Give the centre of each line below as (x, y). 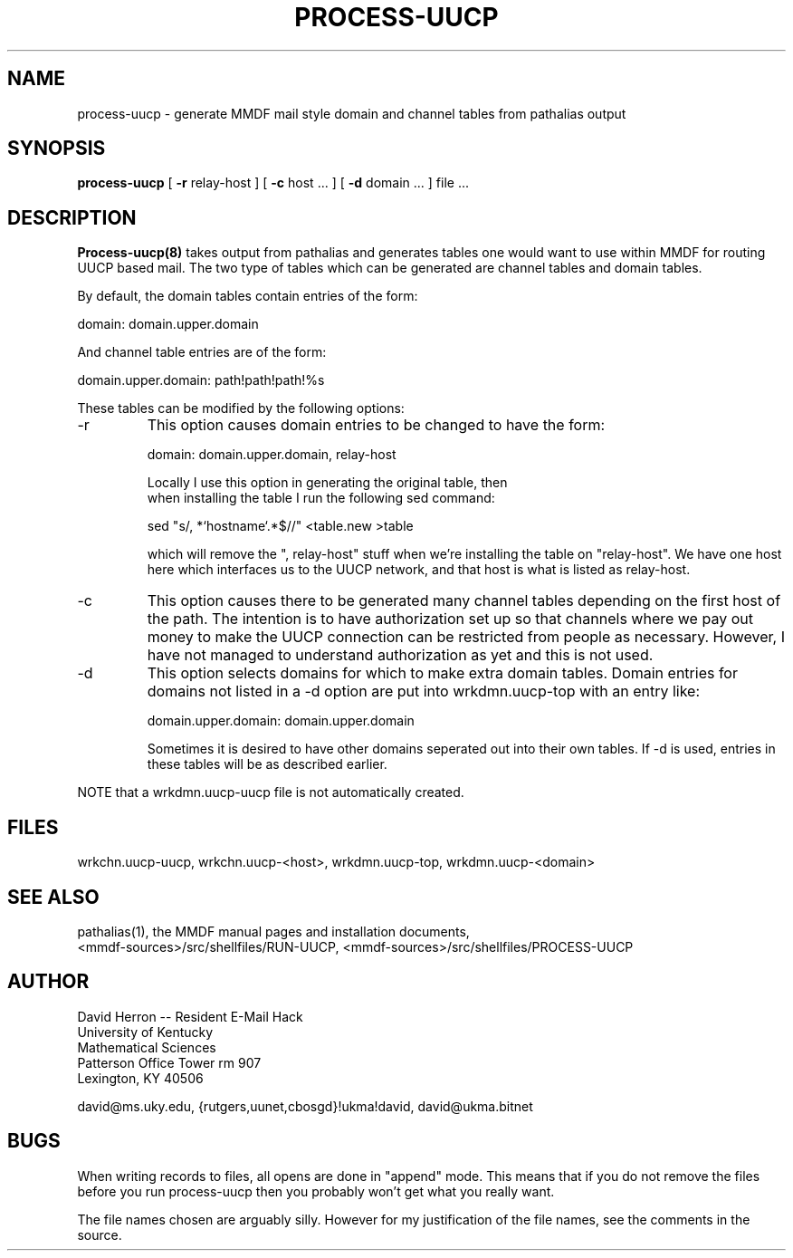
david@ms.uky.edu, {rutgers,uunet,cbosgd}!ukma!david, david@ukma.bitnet (305, 1106)
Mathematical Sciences (147, 1047)
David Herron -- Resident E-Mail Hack (190, 1016)
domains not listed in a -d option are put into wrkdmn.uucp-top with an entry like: (424, 691)
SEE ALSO (53, 897)
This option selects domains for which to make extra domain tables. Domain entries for (442, 673)
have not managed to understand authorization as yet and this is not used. (400, 655)
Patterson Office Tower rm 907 (169, 1062)
